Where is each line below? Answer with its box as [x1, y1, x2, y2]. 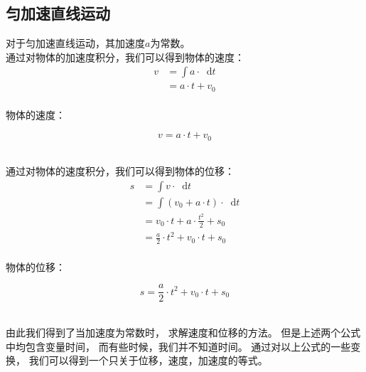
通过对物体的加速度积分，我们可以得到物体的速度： [6, 49, 244, 64]
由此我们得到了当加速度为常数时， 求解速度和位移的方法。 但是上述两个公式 [6, 324, 361, 339]
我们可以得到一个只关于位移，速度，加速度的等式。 [28, 353, 268, 368]
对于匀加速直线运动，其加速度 [6, 36, 145, 51]
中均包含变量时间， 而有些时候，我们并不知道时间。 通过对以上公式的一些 [6, 339, 351, 354]
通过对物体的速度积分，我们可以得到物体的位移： [6, 164, 235, 179]
